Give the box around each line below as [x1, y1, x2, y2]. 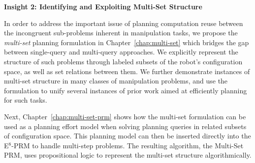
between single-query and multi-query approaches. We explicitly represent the [4, 47, 238, 57]
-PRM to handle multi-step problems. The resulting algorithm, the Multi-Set [11, 140, 244, 150]
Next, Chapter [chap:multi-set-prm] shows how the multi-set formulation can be [4, 111, 246, 121]
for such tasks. [4, 95, 47, 105]
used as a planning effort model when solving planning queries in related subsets [4, 121, 247, 131]
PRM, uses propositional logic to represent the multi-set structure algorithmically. [4, 150, 252, 160]
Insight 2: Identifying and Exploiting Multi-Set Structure [4, 1, 202, 11]
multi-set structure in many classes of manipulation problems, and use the [4, 76, 228, 86]
